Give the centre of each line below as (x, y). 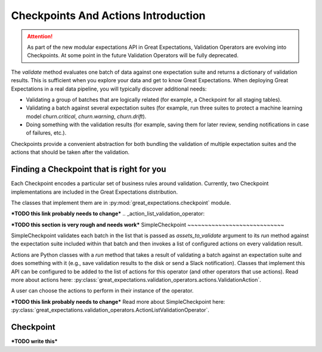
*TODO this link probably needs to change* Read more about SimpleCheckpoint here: (118, 301)
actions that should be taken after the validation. (70, 152)
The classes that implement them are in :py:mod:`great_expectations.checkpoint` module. (121, 203)
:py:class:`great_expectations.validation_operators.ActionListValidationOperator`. (110, 310)
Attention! (40, 36)
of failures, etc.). (46, 133)
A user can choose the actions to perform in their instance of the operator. (102, 291)
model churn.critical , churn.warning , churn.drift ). (86, 116)
